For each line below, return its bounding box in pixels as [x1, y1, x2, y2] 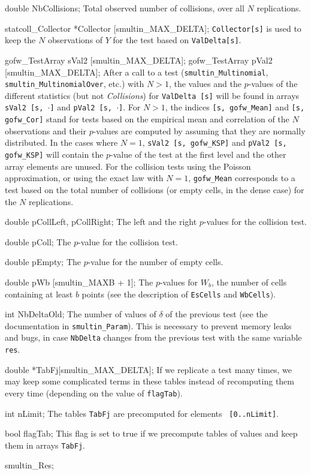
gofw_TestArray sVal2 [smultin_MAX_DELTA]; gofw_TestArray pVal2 [5, 53, 273, 66]
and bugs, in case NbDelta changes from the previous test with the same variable [5, 331, 302, 344]
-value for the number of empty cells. [87, 255, 224, 268]
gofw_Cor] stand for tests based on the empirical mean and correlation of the [5, 113, 289, 125]
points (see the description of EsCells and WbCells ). [81, 287, 276, 300]
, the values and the [168, 77, 241, 90]
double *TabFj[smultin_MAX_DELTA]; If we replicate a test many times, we [5, 363, 292, 375]
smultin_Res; [5, 459, 55, 471]
